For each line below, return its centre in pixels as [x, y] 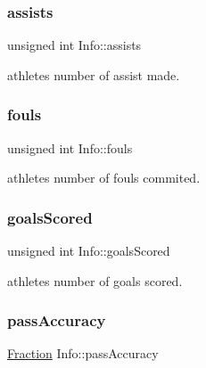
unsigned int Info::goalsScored [89, 251]
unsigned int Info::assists [74, 45]
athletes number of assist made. [94, 74]
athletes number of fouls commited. [104, 178]
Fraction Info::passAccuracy [83, 353]
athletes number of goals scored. [95, 280]
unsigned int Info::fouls [70, 147]
